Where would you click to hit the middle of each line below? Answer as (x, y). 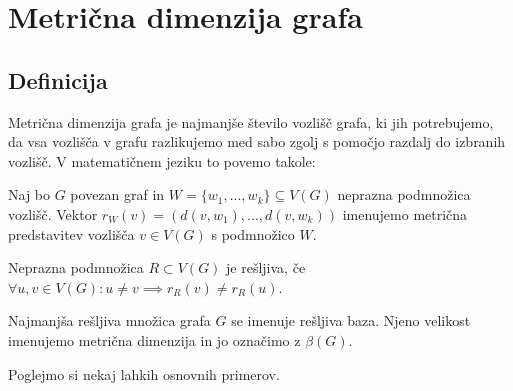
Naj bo (29, 194)
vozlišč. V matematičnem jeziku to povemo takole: (162, 160)
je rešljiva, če (266, 267)
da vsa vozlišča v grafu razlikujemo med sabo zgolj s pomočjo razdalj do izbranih (257, 141)
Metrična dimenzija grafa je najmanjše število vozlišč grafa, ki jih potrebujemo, (251, 121)
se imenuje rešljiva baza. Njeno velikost (351, 320)
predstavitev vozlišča (71, 233)
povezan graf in (117, 194)
